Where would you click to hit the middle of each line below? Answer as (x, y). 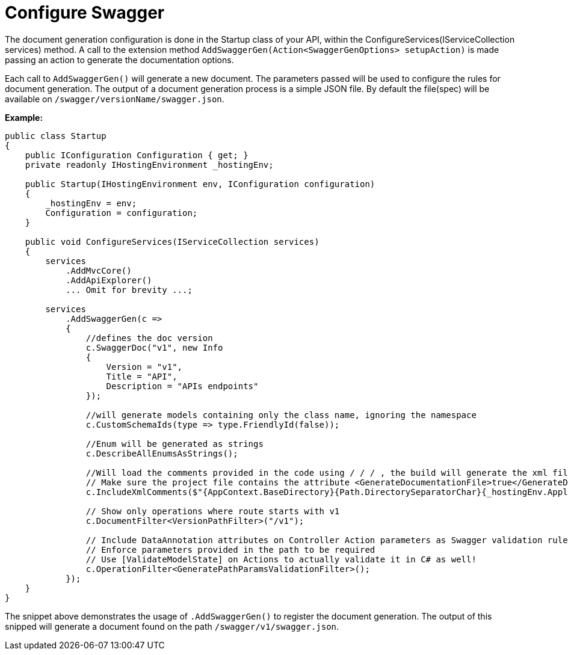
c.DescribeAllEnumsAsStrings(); (162, 453)
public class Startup (56, 136)
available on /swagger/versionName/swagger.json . (115, 99)
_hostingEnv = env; (91, 203)
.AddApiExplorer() (109, 280)
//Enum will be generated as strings (174, 444)
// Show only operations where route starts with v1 (213, 511)
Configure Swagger (85, 13)
